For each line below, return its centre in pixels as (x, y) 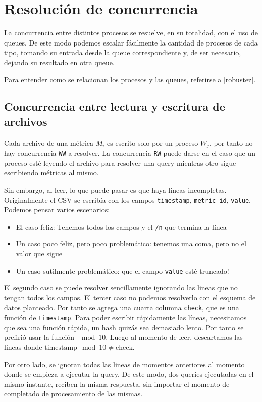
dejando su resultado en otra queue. (59, 62)
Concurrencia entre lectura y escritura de (115, 106)
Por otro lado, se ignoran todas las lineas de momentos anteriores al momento (124, 364)
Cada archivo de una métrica (49, 142)
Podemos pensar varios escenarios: (57, 210)
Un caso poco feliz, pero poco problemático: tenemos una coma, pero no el (131, 243)
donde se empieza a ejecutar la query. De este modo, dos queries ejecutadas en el (129, 374)
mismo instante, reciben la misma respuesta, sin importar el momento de (117, 384)
